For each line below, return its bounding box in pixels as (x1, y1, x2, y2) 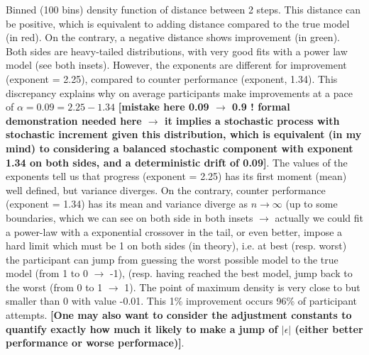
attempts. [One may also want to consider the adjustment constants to (6, 308, 352, 322)
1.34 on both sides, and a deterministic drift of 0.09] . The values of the (6, 154, 348, 169)
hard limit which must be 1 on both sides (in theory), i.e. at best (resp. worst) (6, 238, 347, 253)
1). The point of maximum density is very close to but (124, 279, 360, 294)
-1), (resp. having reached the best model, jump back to (109, 266, 353, 281)
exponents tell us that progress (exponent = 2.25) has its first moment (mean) (6, 169, 347, 184)
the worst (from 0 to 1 (6, 279, 103, 294)
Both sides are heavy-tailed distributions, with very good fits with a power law (6, 43, 348, 58)
